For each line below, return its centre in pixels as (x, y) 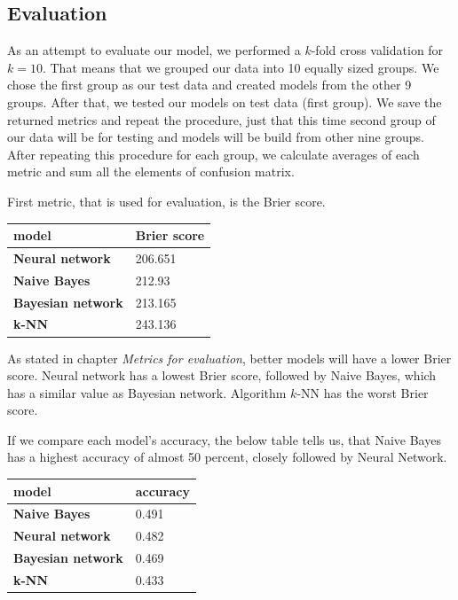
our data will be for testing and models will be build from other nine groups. (216, 137)
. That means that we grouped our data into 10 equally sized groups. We (241, 67)
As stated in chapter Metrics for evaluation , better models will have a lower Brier (229, 358)
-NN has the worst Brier (363, 392)
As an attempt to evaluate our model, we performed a (154, 50)
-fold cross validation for (377, 50)
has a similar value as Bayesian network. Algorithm (147, 392)
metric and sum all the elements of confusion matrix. (151, 171)
